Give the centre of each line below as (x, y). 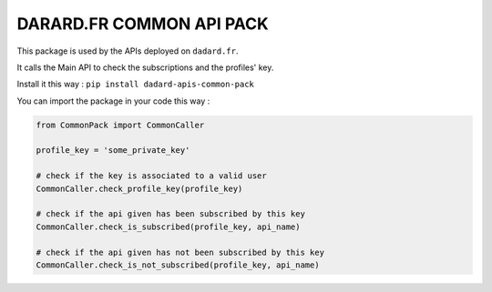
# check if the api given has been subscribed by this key (170, 214)
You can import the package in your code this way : (113, 101)
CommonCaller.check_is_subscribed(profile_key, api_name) (168, 227)
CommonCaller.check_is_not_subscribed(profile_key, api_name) (178, 265)
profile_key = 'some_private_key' (113, 151)
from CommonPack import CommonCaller (120, 125)
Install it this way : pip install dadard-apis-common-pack (136, 84)
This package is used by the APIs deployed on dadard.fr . (128, 51)
